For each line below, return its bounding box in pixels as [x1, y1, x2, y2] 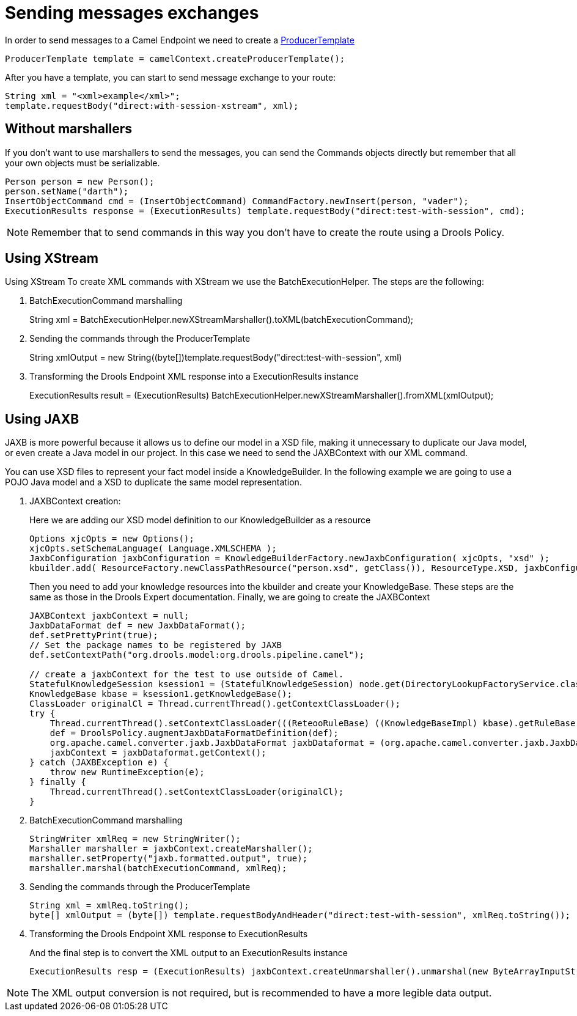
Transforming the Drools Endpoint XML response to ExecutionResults [29, 929, 308, 940]
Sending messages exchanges [5, 2, 259, 23]
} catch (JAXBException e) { [29, 757, 169, 768]
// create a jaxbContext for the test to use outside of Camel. [29, 669, 344, 680]
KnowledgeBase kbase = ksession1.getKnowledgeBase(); [29, 689, 292, 699]
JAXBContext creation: [29, 496, 121, 507]
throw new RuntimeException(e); [50, 767, 205, 778]
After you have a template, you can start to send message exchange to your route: [5, 72, 336, 83]
